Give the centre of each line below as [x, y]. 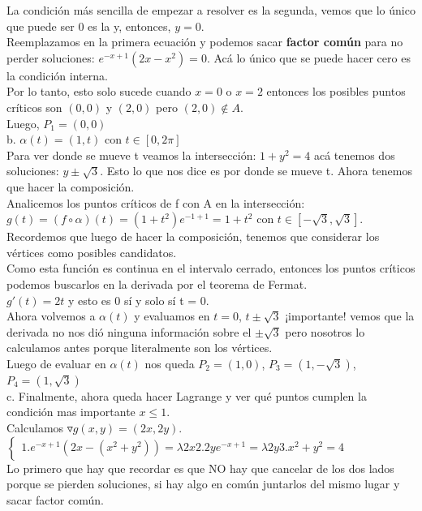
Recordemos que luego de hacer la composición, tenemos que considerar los [193, 236]
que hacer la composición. [71, 186]
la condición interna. [57, 75]
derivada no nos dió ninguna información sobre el [129, 331]
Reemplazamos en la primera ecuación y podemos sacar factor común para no [205, 42]
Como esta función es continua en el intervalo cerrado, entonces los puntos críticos [211, 268]
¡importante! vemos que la [350, 316]
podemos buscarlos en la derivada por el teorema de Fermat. [157, 283]
